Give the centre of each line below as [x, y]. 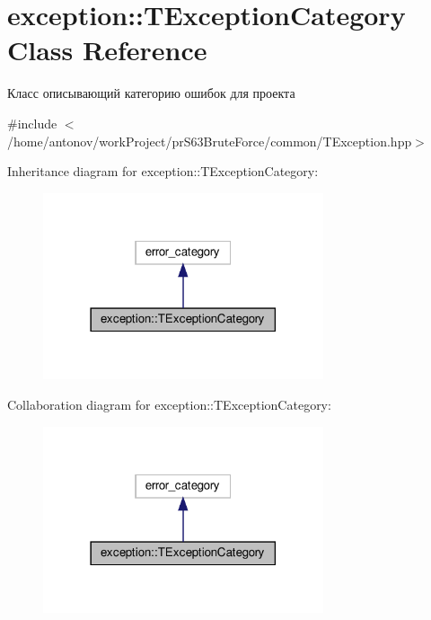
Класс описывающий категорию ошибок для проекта [151, 93]
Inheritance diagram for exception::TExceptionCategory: [163, 171]
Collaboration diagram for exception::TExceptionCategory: [169, 405]
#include [32, 123]
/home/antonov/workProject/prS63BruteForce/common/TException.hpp [210, 141]
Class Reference [107, 50]
